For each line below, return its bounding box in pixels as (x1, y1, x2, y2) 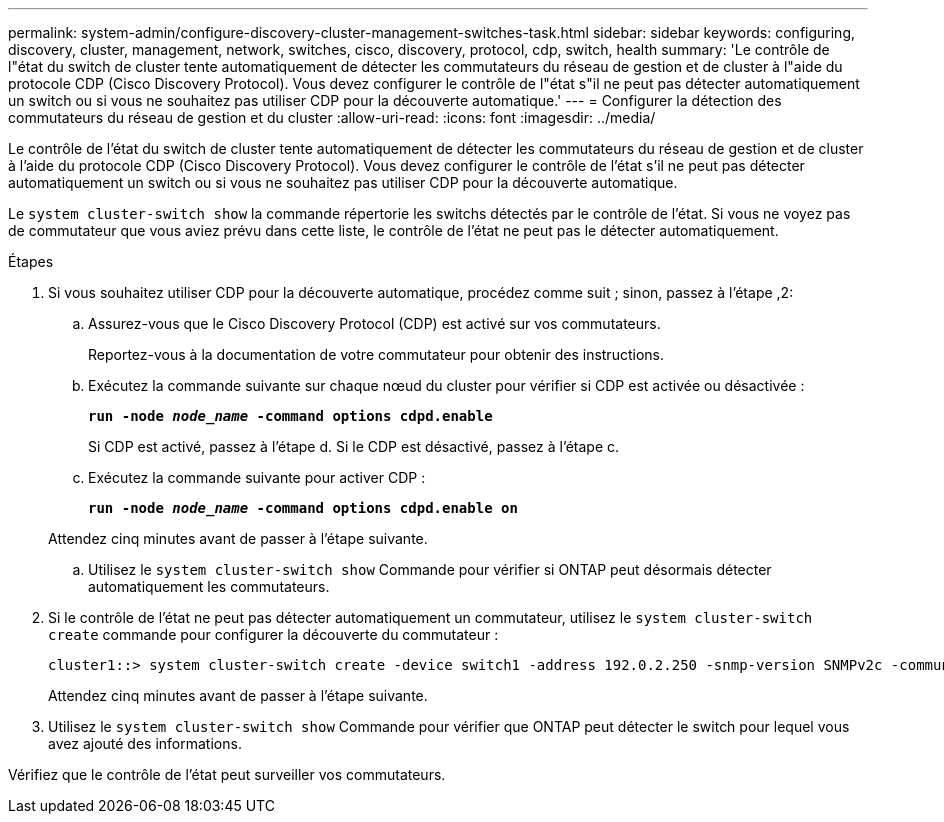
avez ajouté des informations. (48, 735, 242, 752)
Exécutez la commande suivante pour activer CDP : (88, 469, 426, 486)
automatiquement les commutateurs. (88, 578, 330, 595)
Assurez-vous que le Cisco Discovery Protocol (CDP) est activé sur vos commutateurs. (88, 315, 661, 332)
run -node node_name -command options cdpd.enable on (88, 500, 518, 516)
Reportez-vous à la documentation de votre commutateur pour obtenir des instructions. (88, 346, 664, 363)
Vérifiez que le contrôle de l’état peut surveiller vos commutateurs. (8, 766, 446, 783)
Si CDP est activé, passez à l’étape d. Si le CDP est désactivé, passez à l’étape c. (88, 438, 620, 455)
